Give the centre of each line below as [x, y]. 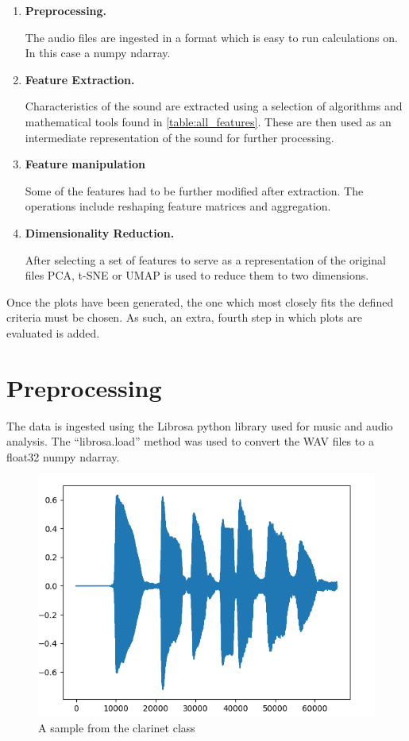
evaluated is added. [53, 332]
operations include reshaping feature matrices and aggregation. [178, 206]
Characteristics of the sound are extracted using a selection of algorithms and [214, 106]
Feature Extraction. [80, 79]
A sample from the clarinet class [117, 728]
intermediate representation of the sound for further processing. [179, 137]
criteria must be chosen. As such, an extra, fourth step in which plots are [184, 317]
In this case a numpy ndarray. [98, 53]
